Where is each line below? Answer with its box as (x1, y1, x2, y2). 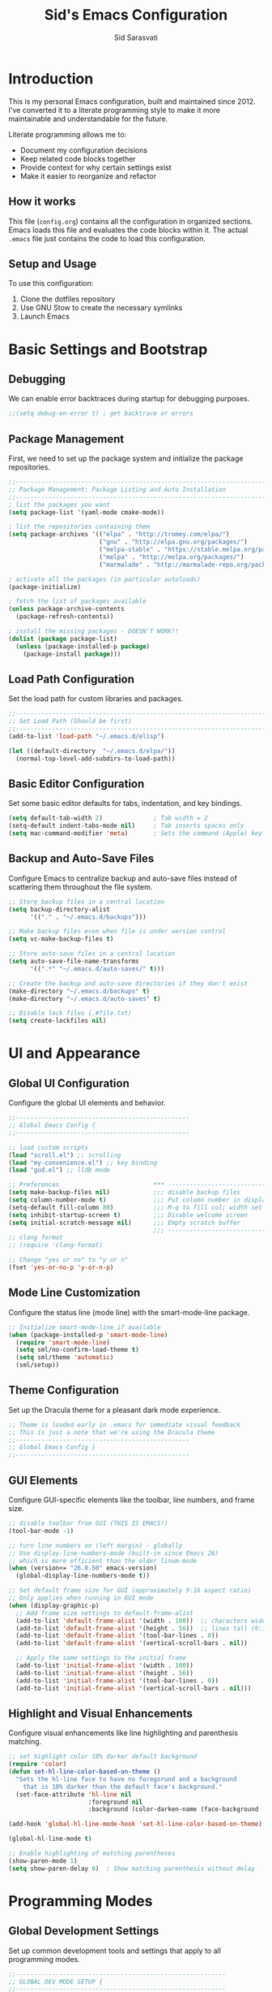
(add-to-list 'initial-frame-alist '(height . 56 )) (15, 1669, 194, 1677)
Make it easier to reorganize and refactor (19, 171, 156, 180)
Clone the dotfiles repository (19, 294, 116, 304)
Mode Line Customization (8, 1286, 141, 1300)
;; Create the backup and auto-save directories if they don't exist (8, 979, 249, 988)
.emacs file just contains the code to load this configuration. (8, 233, 206, 243)
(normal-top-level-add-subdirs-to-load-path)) (15, 754, 176, 763)
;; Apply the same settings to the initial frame (15, 1654, 186, 1662)
